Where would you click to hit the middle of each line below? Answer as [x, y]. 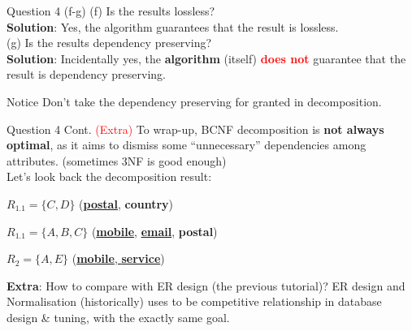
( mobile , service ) [118, 258]
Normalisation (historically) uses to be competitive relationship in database [194, 301]
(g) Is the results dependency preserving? [109, 43]
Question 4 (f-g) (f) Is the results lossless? [111, 11]
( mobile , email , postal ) [154, 231]
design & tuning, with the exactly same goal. [118, 317]
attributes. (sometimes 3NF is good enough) [117, 160]
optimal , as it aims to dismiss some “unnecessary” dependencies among [186, 145]
